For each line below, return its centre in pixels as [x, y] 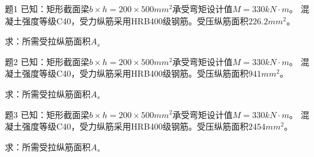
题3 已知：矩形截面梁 [47, 114]
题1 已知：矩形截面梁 [47, 9]
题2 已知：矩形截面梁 [47, 61]
